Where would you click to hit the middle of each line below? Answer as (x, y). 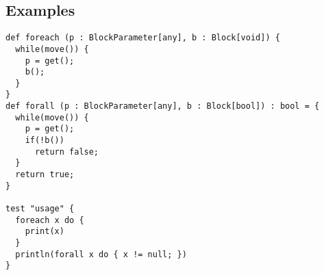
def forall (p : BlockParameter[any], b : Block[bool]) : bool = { (163, 106)
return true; (45, 175)
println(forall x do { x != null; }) (101, 254)
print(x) (45, 232)
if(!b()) (45, 141)
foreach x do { (50, 220)
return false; (67, 152)
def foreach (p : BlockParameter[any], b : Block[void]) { (143, 38)
